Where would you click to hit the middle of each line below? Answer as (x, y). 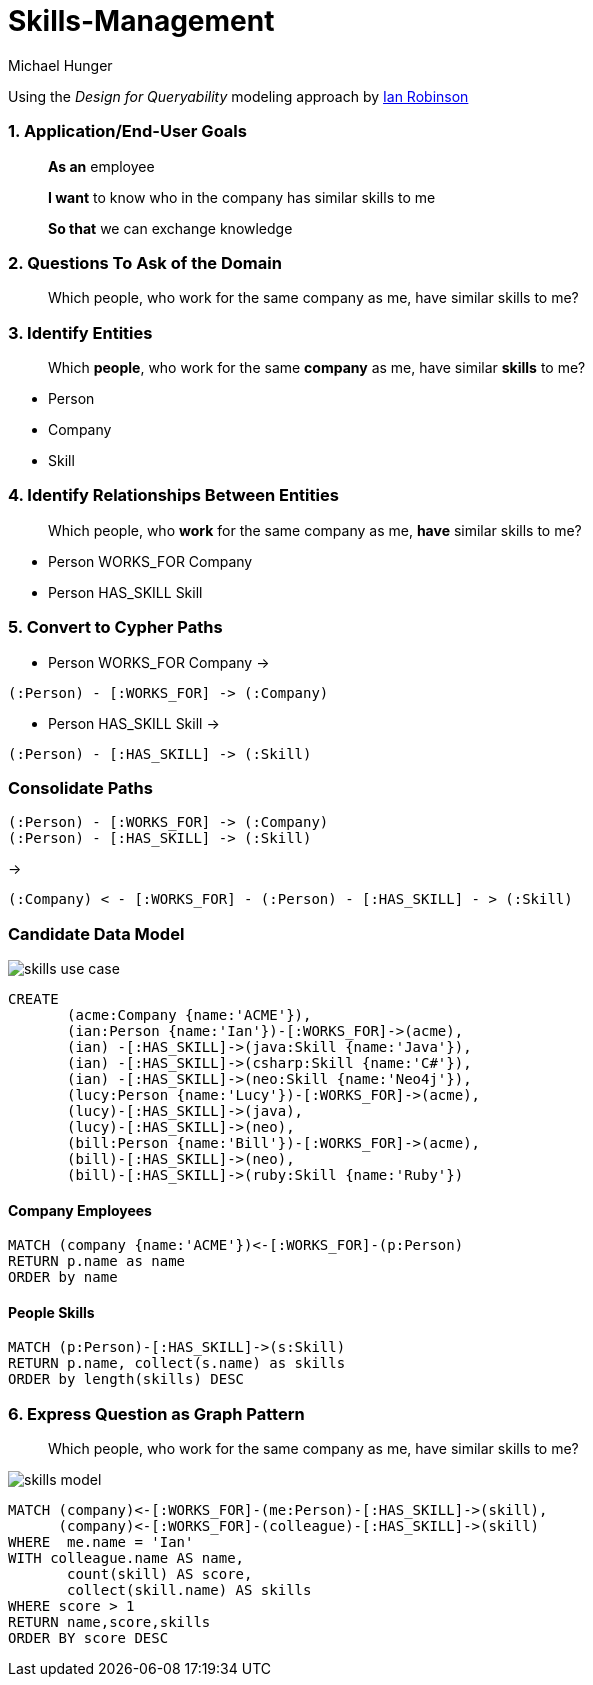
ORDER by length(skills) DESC (126, 1379)
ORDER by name (63, 1277)
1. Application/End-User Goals (127, 131)
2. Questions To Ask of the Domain (145, 262)
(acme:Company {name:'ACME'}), (189, 1015)
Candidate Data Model (96, 933)
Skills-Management (141, 21)
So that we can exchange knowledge (170, 228)
